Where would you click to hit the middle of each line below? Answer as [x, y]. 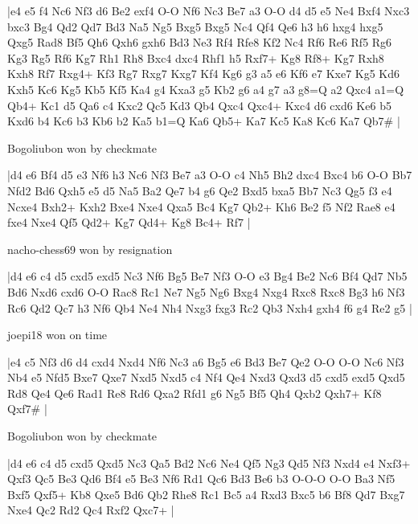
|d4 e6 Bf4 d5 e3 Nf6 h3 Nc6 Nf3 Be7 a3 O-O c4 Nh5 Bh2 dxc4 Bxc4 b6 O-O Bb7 [210, 175]
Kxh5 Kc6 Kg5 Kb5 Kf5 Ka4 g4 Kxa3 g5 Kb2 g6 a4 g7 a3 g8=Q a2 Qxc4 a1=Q [206, 89]
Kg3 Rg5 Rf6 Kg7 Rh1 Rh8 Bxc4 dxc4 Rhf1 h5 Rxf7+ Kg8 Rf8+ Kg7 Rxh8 [196, 57]
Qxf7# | [27, 409]
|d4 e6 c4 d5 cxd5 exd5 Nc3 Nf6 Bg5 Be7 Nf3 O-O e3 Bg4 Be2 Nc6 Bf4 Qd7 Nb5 [207, 276]
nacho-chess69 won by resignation [90, 249]
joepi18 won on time [57, 335]
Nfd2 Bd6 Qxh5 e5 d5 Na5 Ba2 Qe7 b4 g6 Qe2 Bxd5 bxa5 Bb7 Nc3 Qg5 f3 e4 [200, 190]
